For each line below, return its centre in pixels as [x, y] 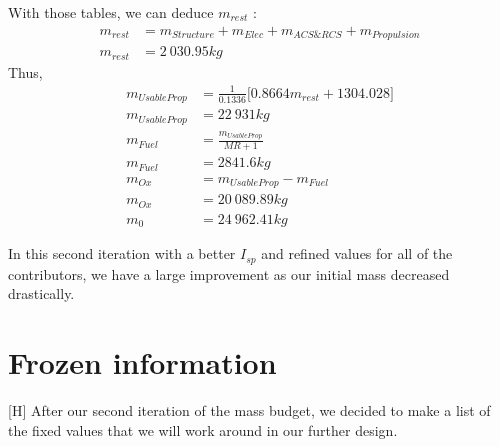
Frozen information [142, 361]
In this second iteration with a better [122, 253]
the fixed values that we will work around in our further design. [203, 429]
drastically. [41, 293]
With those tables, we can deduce [111, 12]
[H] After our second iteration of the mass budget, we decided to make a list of [249, 409]
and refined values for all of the [357, 253]
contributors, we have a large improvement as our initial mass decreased [229, 273]
